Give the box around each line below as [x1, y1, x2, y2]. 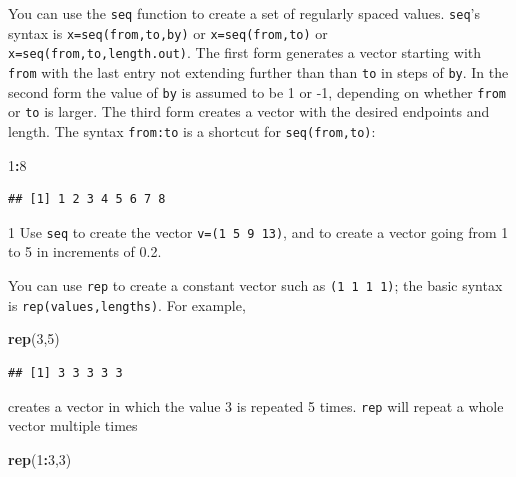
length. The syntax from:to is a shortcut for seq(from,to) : [8, 120, 376, 141]
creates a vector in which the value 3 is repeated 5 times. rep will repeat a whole [8, 395, 504, 416]
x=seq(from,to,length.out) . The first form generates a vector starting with [8, 42, 481, 63]
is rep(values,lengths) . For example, [8, 294, 246, 315]
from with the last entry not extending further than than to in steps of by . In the [8, 61, 509, 82]
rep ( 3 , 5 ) [8, 328, 60, 349]
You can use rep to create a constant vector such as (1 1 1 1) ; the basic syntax [8, 275, 503, 296]
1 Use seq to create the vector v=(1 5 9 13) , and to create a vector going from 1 [8, 221, 509, 242]
